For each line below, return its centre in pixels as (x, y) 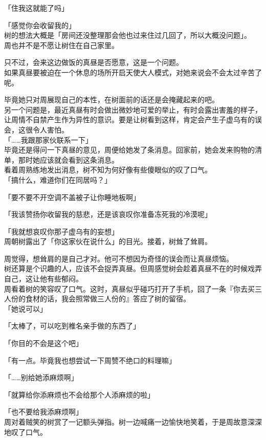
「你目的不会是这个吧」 (43, 343)
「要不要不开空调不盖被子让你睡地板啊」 (72, 197)
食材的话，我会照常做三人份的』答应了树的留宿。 (108, 299)
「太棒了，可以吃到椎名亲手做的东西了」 (72, 326)
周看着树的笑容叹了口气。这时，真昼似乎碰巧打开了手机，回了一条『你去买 (129, 288)
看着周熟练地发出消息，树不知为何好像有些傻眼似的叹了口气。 (108, 170)
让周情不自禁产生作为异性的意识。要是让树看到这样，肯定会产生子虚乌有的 (129, 119)
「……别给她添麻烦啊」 (41, 377)
